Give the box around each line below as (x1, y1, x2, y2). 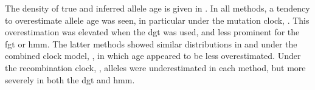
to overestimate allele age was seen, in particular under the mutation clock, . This (5, 13, 310, 26)
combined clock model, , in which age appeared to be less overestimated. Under (5, 49, 301, 62)
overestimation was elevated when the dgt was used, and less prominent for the (5, 26, 300, 38)
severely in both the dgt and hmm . (5, 73, 135, 86)
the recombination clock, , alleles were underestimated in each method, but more (5, 61, 306, 74)
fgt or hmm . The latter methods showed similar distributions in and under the (5, 37, 297, 50)
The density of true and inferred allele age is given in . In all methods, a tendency (5, 2, 310, 14)
